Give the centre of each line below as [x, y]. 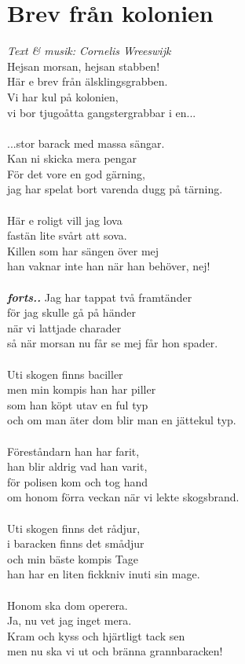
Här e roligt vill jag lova [65, 220]
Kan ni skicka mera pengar [72, 158]
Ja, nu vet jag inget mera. [69, 620]
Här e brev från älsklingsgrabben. [88, 81]
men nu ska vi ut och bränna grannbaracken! [115, 651]
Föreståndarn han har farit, [73, 451]
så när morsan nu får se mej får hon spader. [113, 343]
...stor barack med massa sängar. [86, 143]
